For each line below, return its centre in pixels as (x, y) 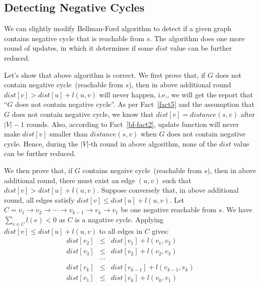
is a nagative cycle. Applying (119, 219)
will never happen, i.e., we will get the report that (176, 94)
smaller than (69, 134)
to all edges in (121, 231)
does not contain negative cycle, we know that (83, 114)
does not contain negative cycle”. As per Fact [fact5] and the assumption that (135, 104)
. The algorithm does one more (197, 38)
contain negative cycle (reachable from (64, 85)
